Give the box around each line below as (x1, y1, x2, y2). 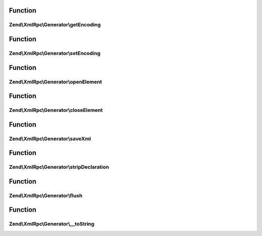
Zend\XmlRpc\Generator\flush (9, 192, 82, 199)
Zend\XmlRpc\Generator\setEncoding (9, 50, 100, 56)
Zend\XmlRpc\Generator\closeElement (9, 107, 103, 114)
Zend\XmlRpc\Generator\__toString (9, 220, 95, 227)
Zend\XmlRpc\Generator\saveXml (9, 135, 91, 142)
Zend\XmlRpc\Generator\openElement (9, 78, 102, 85)
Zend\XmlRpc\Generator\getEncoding (9, 21, 101, 28)
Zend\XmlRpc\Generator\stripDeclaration (9, 163, 109, 170)
